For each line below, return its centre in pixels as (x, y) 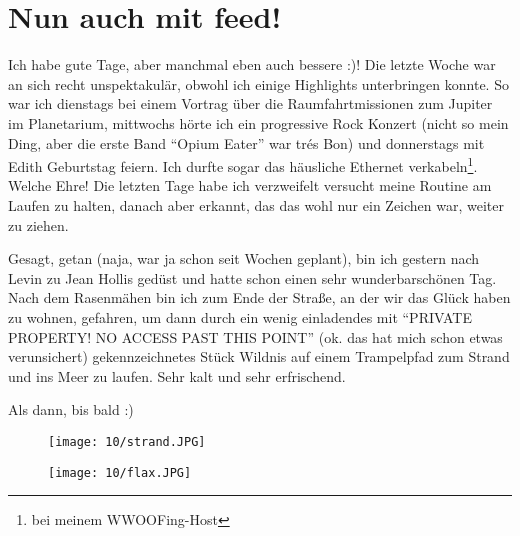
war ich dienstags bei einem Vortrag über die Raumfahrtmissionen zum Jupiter (250, 103)
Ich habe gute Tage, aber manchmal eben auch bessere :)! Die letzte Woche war (252, 64)
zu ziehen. (38, 224)
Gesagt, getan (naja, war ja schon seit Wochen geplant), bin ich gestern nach (244, 258)
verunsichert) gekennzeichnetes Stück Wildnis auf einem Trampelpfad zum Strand (259, 356)
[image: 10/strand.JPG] (127, 441)
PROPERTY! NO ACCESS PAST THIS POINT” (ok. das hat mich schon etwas (255, 336)
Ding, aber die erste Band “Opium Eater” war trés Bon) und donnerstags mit (246, 142)
